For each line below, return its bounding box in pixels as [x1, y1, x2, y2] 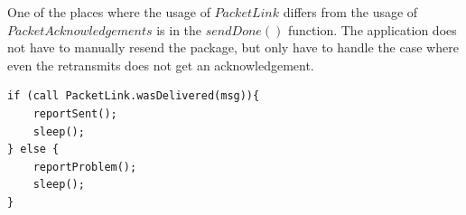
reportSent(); [33, 107, 117, 120]
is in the [156, 20, 202, 39]
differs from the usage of [283, 3, 418, 21]
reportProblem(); [33, 160, 137, 173]
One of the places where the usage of [7, 3, 210, 21]
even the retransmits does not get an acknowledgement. [7, 55, 314, 74]
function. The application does [287, 20, 457, 39]
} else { [7, 143, 60, 156]
